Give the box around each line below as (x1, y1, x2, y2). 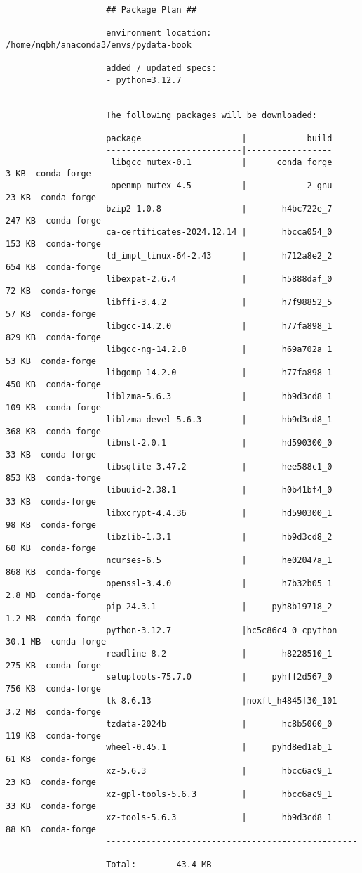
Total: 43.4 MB (106, 859, 212, 869)
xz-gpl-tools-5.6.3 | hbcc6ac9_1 (106, 789, 333, 799)
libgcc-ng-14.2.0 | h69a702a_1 (106, 344, 333, 355)
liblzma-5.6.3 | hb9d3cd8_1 (106, 391, 333, 401)
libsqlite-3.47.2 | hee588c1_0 (106, 461, 333, 472)
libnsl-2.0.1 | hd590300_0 (106, 438, 333, 448)
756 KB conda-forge (6, 684, 102, 694)
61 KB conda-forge (6, 754, 96, 764)
